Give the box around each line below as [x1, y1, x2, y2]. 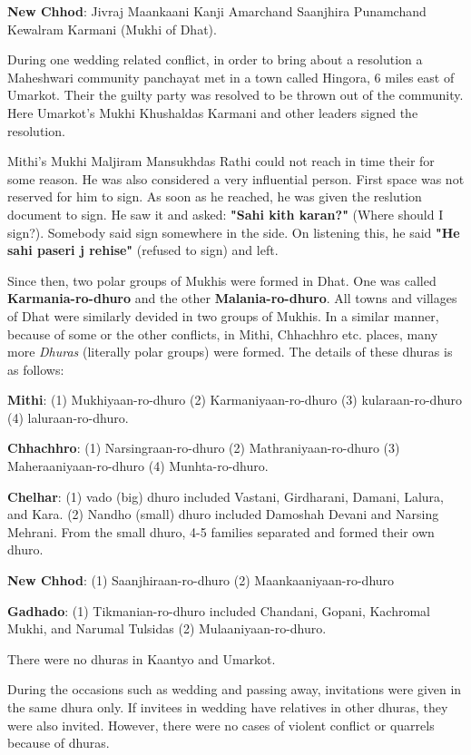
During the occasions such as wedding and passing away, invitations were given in [7, 680, 462, 699]
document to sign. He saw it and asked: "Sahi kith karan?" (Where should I [7, 204, 444, 223]
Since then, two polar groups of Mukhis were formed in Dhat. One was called [7, 270, 437, 289]
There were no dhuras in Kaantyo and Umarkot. [7, 649, 276, 668]
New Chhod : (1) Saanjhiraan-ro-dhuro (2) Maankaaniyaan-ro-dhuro [7, 571, 395, 590]
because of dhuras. [7, 733, 110, 752]
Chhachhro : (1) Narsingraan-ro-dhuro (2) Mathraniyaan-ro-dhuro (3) [7, 438, 400, 457]
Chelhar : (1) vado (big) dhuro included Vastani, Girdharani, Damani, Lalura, [7, 486, 444, 505]
